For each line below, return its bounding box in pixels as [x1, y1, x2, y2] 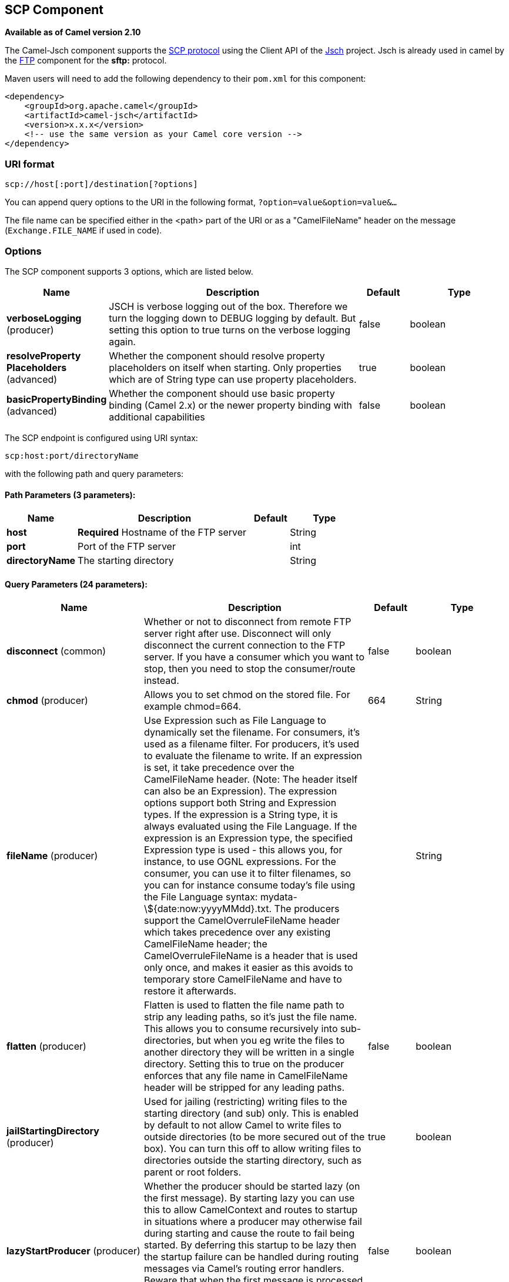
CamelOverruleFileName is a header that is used [144, 950, 358, 962]
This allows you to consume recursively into [144, 1023, 338, 1035]
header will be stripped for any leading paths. [144, 1081, 345, 1094]
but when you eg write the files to [196, 1034, 345, 1047]
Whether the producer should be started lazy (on [144, 1180, 360, 1193]
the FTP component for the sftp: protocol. [5, 55, 167, 66]
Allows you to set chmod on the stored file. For [144, 689, 350, 701]
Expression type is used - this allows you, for [144, 844, 343, 856]
